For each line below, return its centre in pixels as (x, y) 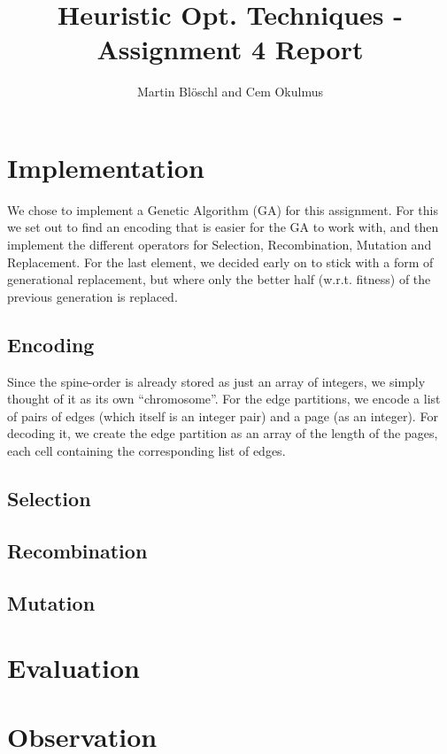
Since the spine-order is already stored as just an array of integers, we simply (216, 381)
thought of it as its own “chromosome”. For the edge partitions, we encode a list (224, 399)
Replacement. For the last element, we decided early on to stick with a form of (220, 262)
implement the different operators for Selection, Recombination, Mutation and (220, 245)
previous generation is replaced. (92, 296)
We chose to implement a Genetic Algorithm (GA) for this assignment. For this (223, 209)
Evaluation (73, 668)
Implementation (106, 167)
